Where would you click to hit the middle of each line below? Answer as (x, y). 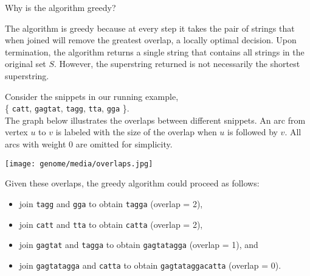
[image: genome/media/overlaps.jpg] (79, 164)
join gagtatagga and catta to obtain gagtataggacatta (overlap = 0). (150, 265)
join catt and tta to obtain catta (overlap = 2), (111, 224)
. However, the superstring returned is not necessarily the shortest (177, 64)
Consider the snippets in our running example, (92, 96)
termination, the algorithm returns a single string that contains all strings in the (155, 51)
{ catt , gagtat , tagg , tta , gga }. (67, 108)
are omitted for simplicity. (124, 144)
